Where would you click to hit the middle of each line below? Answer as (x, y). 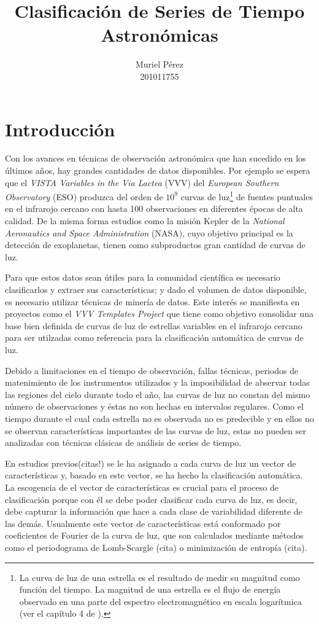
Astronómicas (159, 35)
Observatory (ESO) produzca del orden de (84, 196)
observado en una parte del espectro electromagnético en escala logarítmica (160, 601)
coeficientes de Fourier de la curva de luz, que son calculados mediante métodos (154, 535)
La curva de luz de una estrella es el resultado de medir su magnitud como (159, 577)
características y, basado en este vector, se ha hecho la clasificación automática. (154, 475)
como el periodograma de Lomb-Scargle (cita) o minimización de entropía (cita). (156, 547)
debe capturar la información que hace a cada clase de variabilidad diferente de (154, 511)
